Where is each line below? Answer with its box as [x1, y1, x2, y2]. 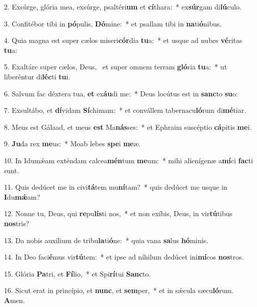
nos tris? [4, 218, 29, 228]
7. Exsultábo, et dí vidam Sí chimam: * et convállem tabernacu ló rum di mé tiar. [4, 105, 246, 115]
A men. [4, 295, 25, 305]
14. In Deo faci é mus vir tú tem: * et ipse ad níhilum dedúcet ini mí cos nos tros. [4, 252, 244, 262]
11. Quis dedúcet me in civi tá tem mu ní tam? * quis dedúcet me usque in [4, 182, 227, 192]
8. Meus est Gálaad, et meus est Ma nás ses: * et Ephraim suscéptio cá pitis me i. [4, 121, 252, 132]
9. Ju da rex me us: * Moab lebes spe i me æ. [4, 138, 141, 149]
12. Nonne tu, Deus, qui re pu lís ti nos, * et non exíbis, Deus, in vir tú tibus [4, 208, 232, 219]
